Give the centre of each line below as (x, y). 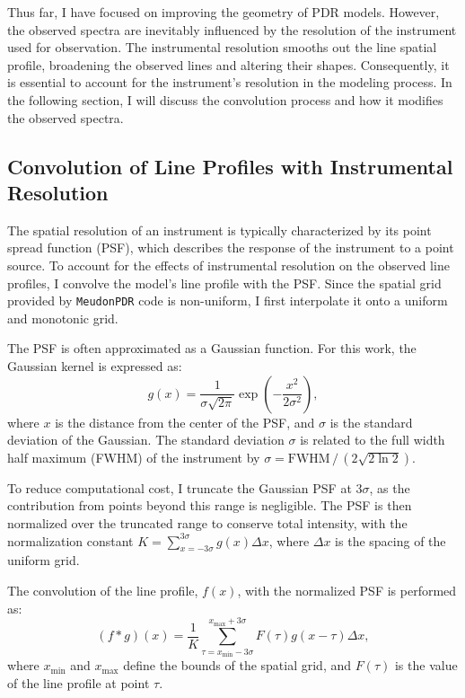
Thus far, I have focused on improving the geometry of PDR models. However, (224, 12)
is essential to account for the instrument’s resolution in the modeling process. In (230, 82)
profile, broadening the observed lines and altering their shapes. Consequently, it (228, 64)
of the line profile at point (79, 682)
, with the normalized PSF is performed (347, 590)
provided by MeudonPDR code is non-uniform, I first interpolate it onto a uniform (228, 300)
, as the (390, 487)
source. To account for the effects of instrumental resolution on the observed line (228, 265)
